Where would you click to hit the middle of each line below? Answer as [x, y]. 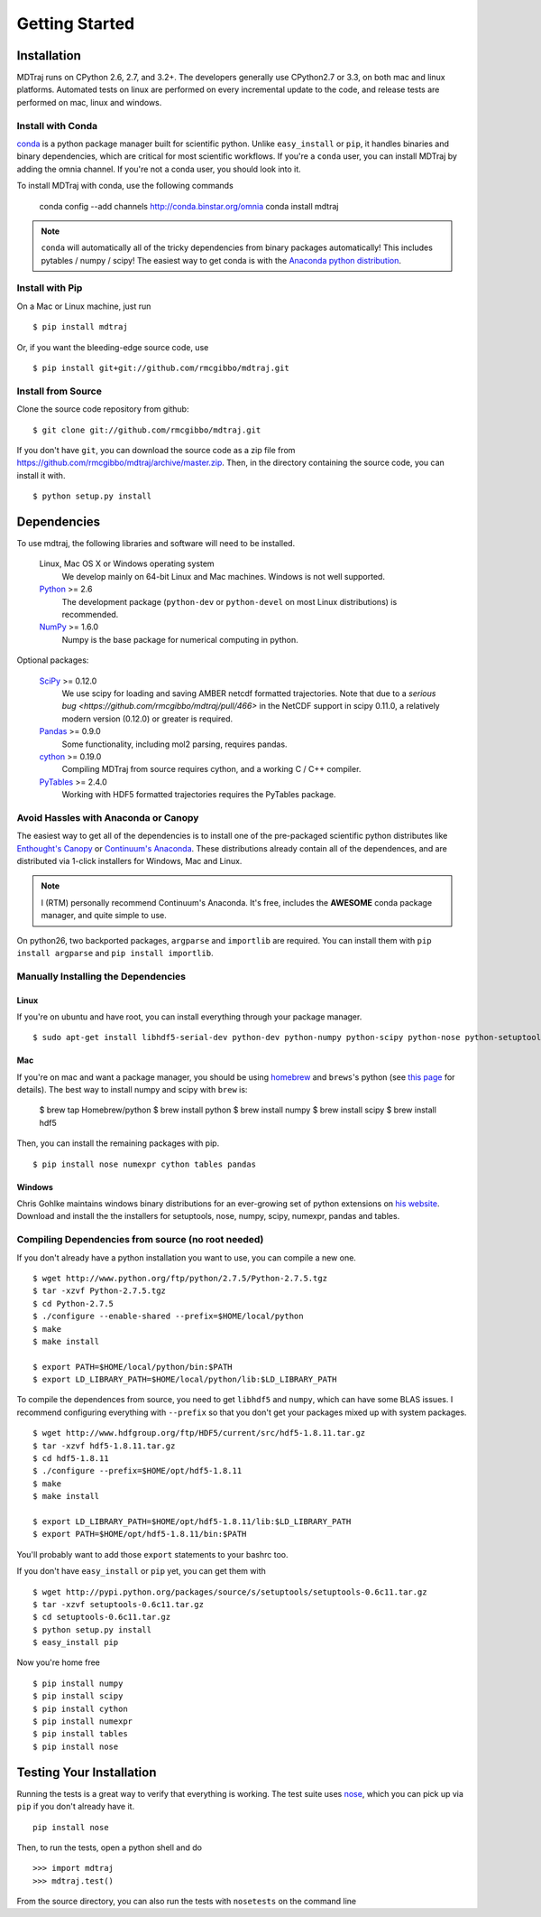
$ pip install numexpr [83, 1722]
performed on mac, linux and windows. [89, 102]
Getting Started [76, 23]
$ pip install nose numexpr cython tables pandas [145, 1164]
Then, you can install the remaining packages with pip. [118, 1143]
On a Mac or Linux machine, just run [84, 306]
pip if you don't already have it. [76, 1807]
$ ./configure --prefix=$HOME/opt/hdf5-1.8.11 [138, 1471]
